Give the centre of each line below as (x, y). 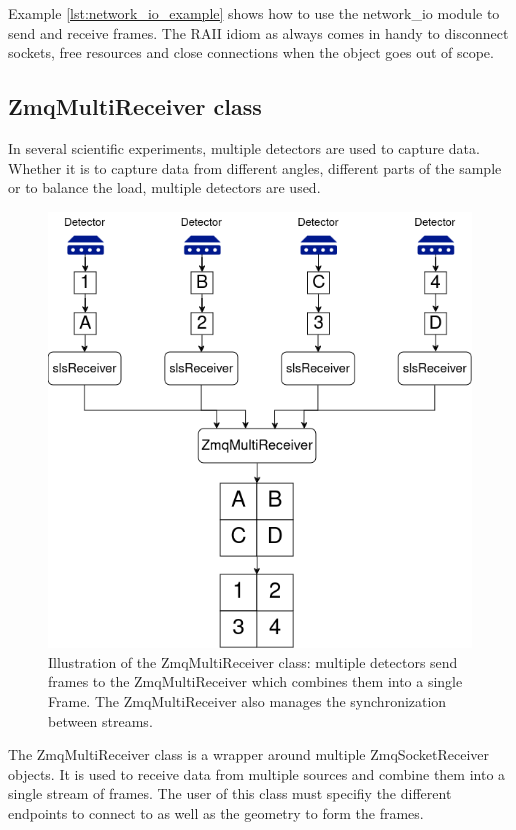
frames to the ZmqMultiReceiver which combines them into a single (255, 681)
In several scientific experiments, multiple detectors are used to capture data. (244, 147)
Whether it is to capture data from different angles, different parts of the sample (255, 167)
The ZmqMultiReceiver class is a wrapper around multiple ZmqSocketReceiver (249, 754)
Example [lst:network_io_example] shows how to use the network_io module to (254, 13)
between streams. (100, 720)
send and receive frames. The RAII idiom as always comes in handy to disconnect (258, 32)
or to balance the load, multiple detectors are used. (164, 187)
